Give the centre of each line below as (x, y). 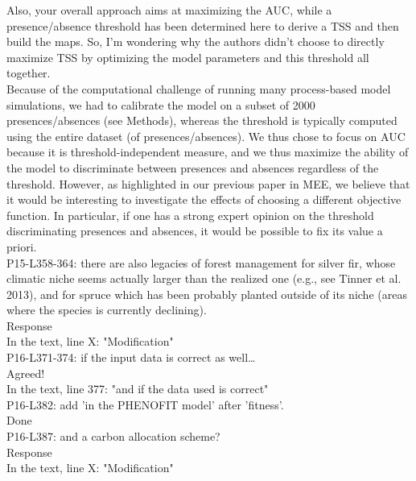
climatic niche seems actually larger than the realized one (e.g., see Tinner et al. (204, 278)
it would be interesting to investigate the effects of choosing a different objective (204, 199)
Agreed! (26, 373)
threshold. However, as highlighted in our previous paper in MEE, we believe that (208, 183)
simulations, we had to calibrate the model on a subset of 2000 (161, 104)
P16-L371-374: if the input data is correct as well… (131, 357)
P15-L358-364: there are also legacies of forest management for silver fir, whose (201, 262)
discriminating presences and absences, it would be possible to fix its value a (195, 231)
